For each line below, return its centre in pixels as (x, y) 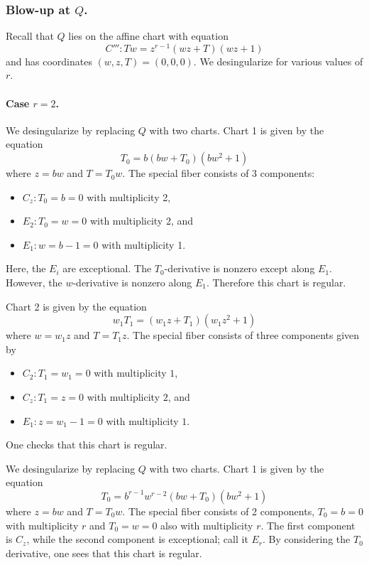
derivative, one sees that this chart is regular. (104, 553)
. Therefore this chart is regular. (276, 282)
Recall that (30, 36)
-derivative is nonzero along (132, 282)
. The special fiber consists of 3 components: (219, 173)
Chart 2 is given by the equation (76, 306)
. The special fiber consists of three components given (243, 335)
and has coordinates (49, 61)
